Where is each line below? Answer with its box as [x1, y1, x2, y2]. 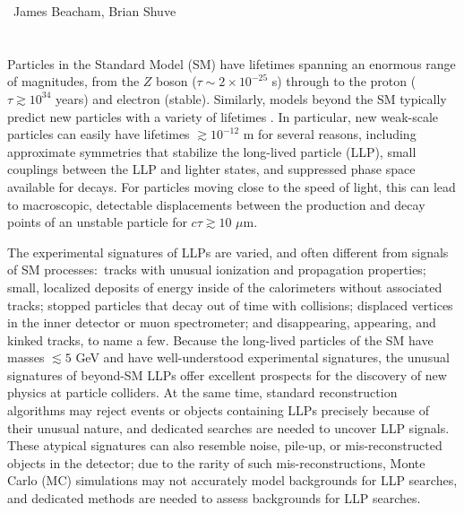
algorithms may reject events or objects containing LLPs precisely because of [7, 401, 429, 420]
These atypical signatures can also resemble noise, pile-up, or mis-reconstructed [7, 436, 443, 455]
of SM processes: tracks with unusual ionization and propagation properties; [7, 260, 426, 279]
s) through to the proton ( [271, 72, 417, 91]
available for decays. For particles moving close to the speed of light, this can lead [7, 177, 456, 196]
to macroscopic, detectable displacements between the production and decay [7, 195, 425, 213]
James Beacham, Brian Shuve [13, 2, 176, 20]
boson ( [156, 72, 197, 91]
